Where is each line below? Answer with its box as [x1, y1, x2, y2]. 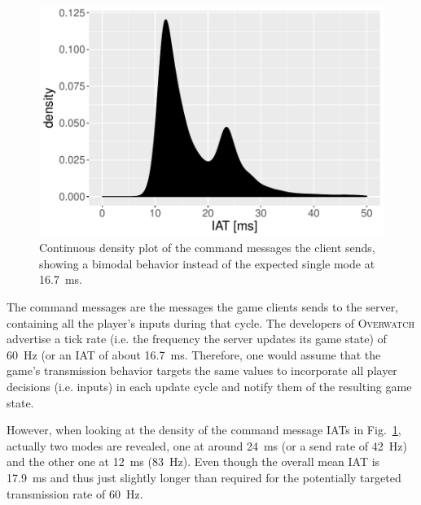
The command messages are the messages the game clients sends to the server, [7, 298, 399, 316]
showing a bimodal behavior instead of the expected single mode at [39, 255, 375, 272]
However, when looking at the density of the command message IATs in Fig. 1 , [7, 421, 401, 438]
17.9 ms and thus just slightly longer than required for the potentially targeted [7, 468, 401, 485]
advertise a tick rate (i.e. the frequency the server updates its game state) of [7, 330, 387, 347]
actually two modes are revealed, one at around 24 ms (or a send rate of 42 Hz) [7, 437, 407, 454]
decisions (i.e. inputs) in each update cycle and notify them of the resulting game [7, 378, 412, 394]
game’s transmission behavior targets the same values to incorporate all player [7, 362, 397, 379]
